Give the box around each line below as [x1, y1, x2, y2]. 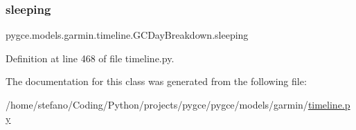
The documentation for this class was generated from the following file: [6, 74, 307, 89]
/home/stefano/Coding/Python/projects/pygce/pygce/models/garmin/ [6, 98, 308, 111]
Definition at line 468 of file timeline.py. [6, 50, 175, 65]
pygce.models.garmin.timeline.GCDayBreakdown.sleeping [6, 28, 249, 42]
